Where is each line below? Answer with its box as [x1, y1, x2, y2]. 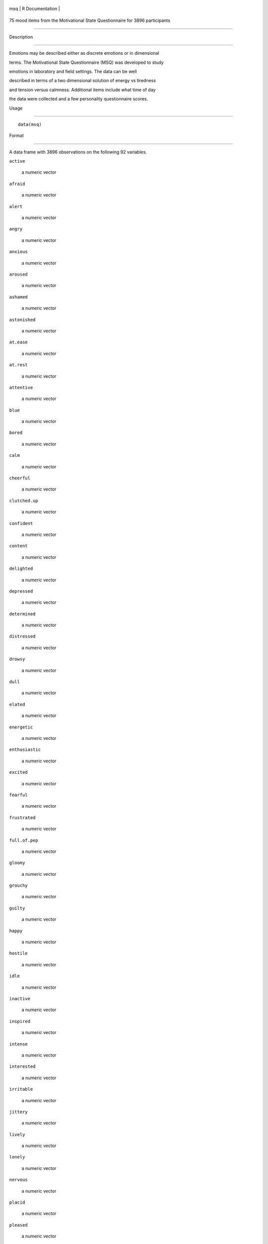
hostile [9, 950, 28, 956]
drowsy [9, 656, 25, 662]
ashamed [9, 294, 28, 300]
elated [9, 702, 25, 707]
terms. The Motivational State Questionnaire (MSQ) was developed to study [9, 59, 164, 65]
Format [9, 132, 24, 139]
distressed [9, 633, 36, 639]
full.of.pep [9, 837, 38, 843]
